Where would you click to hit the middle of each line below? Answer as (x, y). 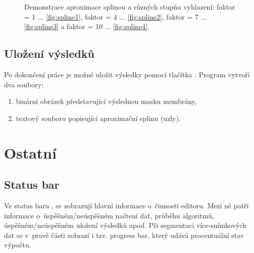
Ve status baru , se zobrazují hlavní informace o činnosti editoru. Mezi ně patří (126, 205)
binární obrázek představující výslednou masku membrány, (106, 101)
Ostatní (30, 152)
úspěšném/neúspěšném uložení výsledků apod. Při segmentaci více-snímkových (125, 225)
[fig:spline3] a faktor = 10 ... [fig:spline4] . (87, 26)
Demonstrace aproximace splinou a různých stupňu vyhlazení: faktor (130, 7)
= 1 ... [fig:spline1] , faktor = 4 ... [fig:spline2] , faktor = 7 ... (115, 16)
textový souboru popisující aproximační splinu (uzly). (98, 118)
